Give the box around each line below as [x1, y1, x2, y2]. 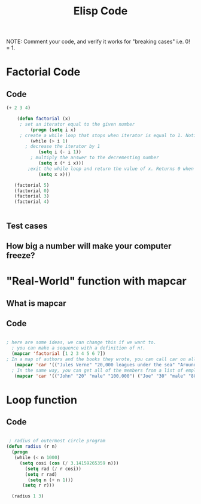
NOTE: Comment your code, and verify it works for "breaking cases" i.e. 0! [6, 38, 190, 45]
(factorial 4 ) [14, 199, 50, 205]
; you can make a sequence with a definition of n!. [11, 345, 146, 351]
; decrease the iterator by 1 [25, 144, 100, 150]
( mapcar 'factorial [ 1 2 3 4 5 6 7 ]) [11, 351, 106, 357]
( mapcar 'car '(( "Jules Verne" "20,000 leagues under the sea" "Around [14, 362, 197, 368]
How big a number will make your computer [6, 241, 172, 251]
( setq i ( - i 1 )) [38, 149, 82, 155]
